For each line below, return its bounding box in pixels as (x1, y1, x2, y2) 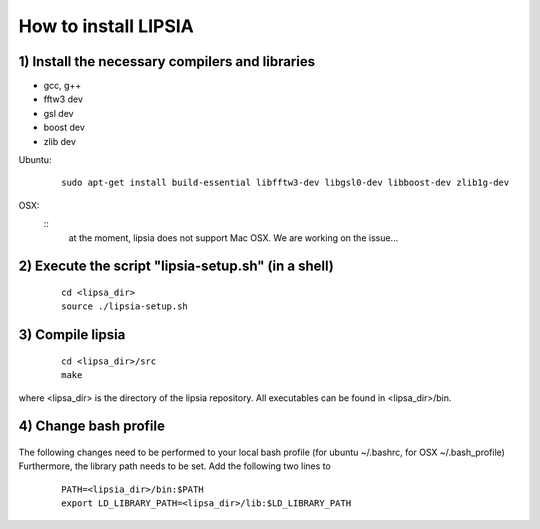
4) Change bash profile (18, 418, 165, 435)
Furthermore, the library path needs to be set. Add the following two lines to (18, 460, 332, 472)
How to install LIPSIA (18, 15, 195, 37)
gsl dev (43, 107, 74, 119)
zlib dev (43, 135, 77, 147)
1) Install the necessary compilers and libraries (18, 53, 315, 70)
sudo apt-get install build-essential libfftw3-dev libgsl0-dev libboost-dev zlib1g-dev (61, 177, 510, 189)
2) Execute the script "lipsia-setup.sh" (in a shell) (18, 258, 334, 275)
